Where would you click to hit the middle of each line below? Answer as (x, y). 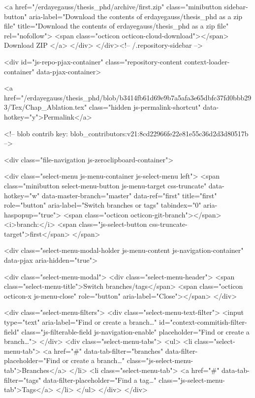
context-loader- (207, 61)
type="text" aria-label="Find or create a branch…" (80, 322)
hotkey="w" (22, 195)
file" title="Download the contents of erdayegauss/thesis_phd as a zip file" (116, 26)
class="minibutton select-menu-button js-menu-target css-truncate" (105, 185)
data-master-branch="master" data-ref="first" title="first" (129, 195)
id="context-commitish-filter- (203, 322)
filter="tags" (23, 380)
